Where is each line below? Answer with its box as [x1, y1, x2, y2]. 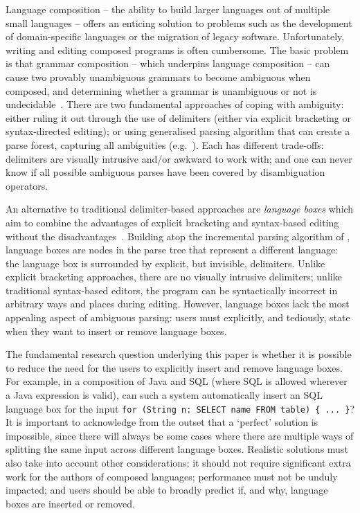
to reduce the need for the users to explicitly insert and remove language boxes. [6, 360, 343, 375]
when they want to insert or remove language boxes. [6, 323, 227, 338]
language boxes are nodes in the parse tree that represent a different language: [6, 242, 339, 257]
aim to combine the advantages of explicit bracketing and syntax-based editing [6, 215, 339, 229]
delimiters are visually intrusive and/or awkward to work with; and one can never [6, 151, 352, 165]
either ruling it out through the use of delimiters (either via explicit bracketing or [6, 110, 352, 125]
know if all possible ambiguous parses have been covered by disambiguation [6, 165, 325, 179]
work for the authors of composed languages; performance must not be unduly [6, 469, 338, 483]
